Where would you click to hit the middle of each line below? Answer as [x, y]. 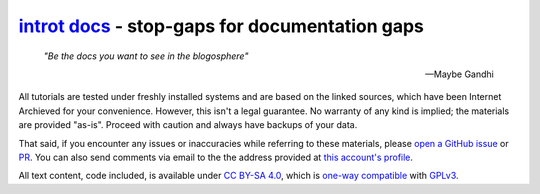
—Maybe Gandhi [459, 74]
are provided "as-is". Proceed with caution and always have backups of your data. [188, 125]
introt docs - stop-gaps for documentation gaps [221, 26]
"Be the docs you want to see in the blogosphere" [146, 56]
